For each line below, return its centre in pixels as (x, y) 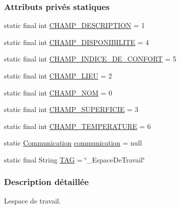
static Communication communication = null (73, 143)
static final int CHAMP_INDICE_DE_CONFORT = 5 (90, 59)
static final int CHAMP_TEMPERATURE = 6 (77, 126)
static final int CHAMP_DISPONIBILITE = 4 (76, 42)
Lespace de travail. (32, 200)
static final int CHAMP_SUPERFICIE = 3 (71, 109)
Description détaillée (46, 182)
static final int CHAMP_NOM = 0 (58, 92)
